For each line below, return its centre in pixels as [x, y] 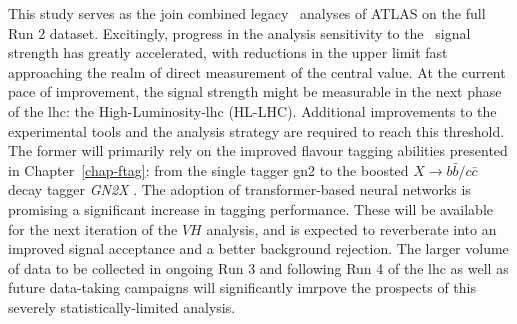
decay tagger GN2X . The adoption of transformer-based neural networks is [239, 189]
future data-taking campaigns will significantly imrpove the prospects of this [242, 287]
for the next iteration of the [93, 228]
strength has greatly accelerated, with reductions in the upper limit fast [228, 52]
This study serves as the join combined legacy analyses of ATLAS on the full [247, 13]
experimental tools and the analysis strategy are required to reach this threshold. [256, 130]
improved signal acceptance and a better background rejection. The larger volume [258, 248]
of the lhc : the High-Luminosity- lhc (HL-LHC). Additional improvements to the [252, 110]
